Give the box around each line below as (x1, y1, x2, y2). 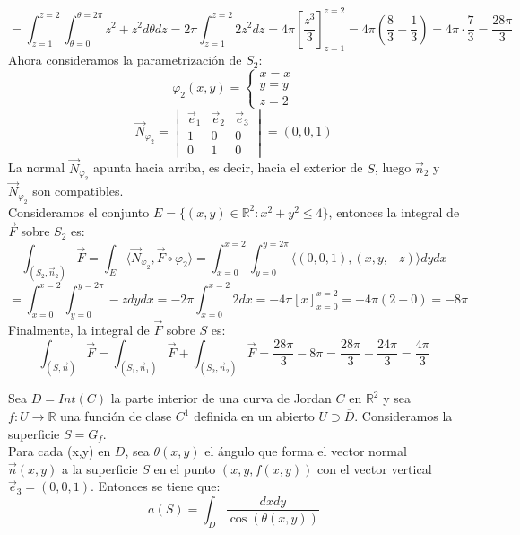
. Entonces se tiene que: (91, 477, 221, 496)
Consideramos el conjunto (8, 202, 150, 221)
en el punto (153, 459, 216, 478)
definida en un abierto (194, 407, 315, 425)
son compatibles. (32, 181, 124, 200)
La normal (8, 158, 65, 177)
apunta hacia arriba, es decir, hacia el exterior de (93, 158, 363, 177)
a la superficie (62, 459, 138, 478)
